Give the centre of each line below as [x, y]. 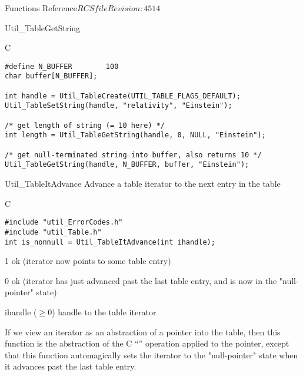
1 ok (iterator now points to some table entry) [88, 261]
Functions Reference [41, 8]
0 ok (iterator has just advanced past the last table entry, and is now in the [141, 280]
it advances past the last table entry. [71, 366]
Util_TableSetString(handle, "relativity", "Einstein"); [119, 106]
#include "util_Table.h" [53, 232]
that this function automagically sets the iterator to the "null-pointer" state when [151, 354]
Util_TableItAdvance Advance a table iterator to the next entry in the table [143, 183]
